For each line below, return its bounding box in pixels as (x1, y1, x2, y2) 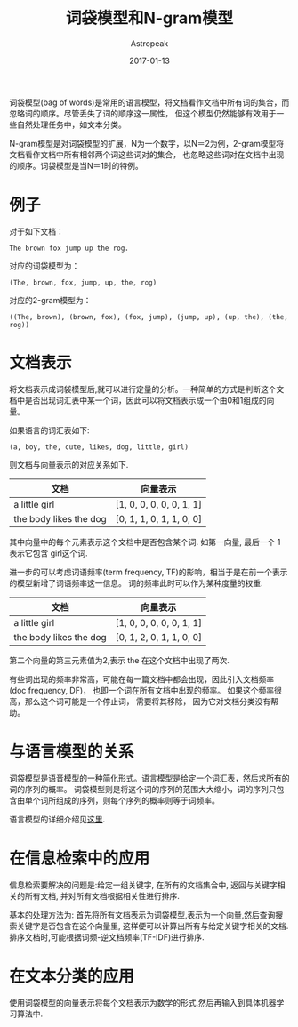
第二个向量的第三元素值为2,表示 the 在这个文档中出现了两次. (9, 654, 230, 665)
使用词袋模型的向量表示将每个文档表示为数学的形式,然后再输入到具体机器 (9, 997, 278, 1007)
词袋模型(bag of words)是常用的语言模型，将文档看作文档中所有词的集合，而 (9, 97, 290, 108)
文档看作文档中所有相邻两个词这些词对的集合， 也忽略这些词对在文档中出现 (9, 148, 285, 160)
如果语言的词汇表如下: (9, 424, 91, 436)
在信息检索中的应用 (9, 848, 150, 868)
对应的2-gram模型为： (9, 294, 92, 305)
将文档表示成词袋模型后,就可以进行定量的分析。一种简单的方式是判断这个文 (9, 383, 285, 394)
